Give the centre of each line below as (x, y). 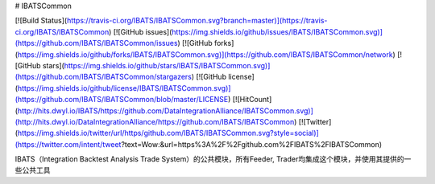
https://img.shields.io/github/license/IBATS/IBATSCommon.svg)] (124, 88)
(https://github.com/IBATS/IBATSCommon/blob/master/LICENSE (122, 100)
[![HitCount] (252, 100)
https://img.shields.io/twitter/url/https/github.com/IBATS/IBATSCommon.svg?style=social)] (168, 133)
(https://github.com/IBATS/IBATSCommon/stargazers (104, 77)
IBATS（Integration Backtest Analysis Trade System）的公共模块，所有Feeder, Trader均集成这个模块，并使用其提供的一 (213, 159)
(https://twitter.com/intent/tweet (68, 144)
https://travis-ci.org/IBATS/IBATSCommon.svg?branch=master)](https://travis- (197, 21)
